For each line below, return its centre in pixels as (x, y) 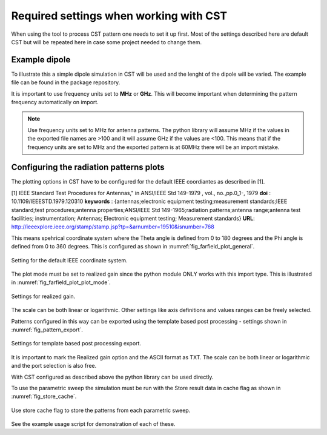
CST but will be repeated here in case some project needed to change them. (107, 42)
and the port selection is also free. (54, 366)
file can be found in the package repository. (66, 82)
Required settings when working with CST (119, 16)
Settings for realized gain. (43, 296)
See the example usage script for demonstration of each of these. (93, 424)
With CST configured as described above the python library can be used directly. (112, 377)
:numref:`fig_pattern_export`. (47, 330)
